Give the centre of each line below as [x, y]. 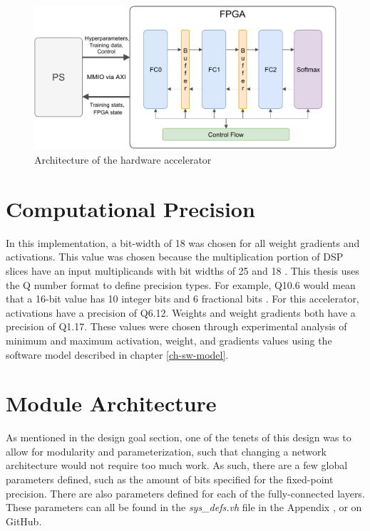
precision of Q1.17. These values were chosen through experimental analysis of [176, 326]
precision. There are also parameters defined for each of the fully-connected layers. [185, 493]
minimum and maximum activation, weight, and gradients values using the [169, 340]
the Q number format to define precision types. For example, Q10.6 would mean [181, 284]
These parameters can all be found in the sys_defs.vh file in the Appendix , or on [184, 507]
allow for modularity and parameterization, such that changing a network [166, 451]
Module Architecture [111, 403]
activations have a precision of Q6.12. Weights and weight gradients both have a [181, 312]
